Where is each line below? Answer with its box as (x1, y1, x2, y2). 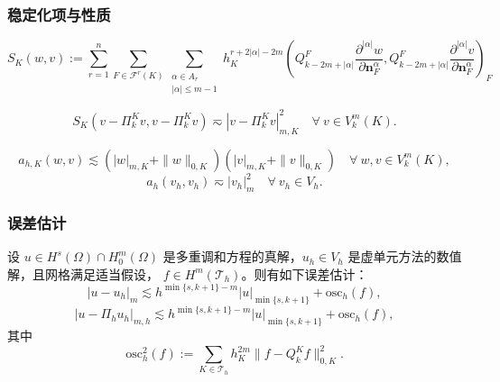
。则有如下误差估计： (241, 264, 368, 283)
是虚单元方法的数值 (347, 247, 462, 266)
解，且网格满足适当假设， (7, 264, 159, 283)
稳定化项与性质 (7, 3, 111, 25)
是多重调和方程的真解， (162, 247, 302, 266)
